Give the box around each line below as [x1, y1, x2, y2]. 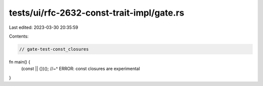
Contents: [9, 33, 29, 39]
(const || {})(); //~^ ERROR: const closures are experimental [21, 66, 140, 72]
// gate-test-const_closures [19, 46, 89, 52]
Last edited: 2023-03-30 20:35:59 [9, 24, 78, 30]
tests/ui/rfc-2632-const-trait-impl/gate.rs [9, 7, 185, 18]
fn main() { [9, 59, 31, 64]
